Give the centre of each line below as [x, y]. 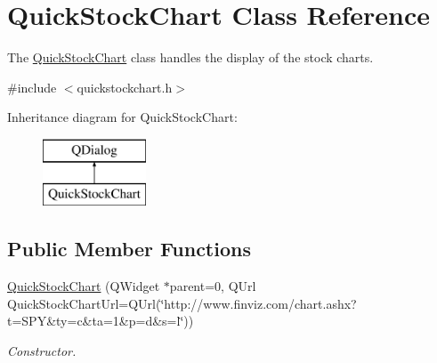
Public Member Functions [129, 249]
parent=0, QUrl [213, 286]
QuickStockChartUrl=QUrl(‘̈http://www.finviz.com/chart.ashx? [182, 303]
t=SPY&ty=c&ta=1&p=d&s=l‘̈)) [101, 321]
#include [32, 87]
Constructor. [42, 351]
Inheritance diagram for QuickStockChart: [122, 117]
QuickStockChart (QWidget [84, 286]
